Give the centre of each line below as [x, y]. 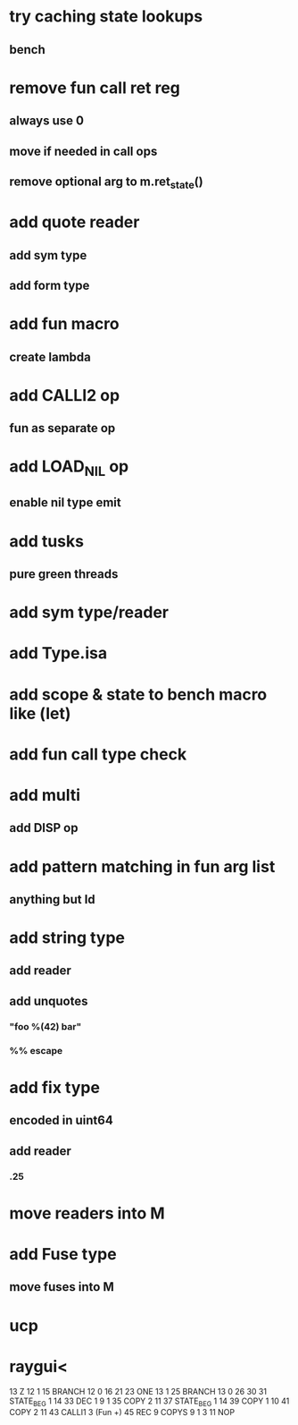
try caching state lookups [106, 17]
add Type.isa [58, 653]
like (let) [40, 713]
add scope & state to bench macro [138, 694]
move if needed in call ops [83, 151]
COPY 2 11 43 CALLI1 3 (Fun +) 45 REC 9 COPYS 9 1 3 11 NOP [122, 1412]
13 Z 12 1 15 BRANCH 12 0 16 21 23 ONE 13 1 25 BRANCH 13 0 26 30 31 [138, 1391]
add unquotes [49, 1001]
